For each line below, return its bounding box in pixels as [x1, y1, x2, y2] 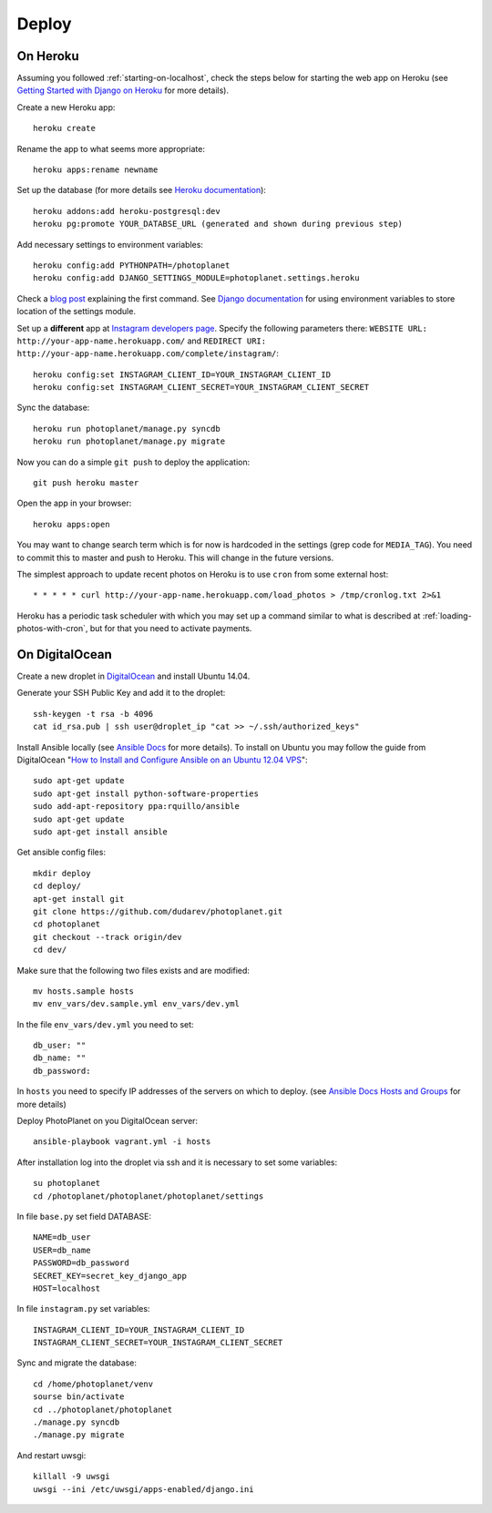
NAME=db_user [33, 1232, 91, 1242]
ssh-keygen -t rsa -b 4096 [33, 709, 154, 719]
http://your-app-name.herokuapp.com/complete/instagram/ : [16, 348, 280, 359]
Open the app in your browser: [16, 497, 132, 509]
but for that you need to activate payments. [89, 623, 252, 634]
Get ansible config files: [16, 847, 107, 858]
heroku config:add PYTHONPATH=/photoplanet [33, 260, 231, 271]
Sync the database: [16, 402, 90, 414]
